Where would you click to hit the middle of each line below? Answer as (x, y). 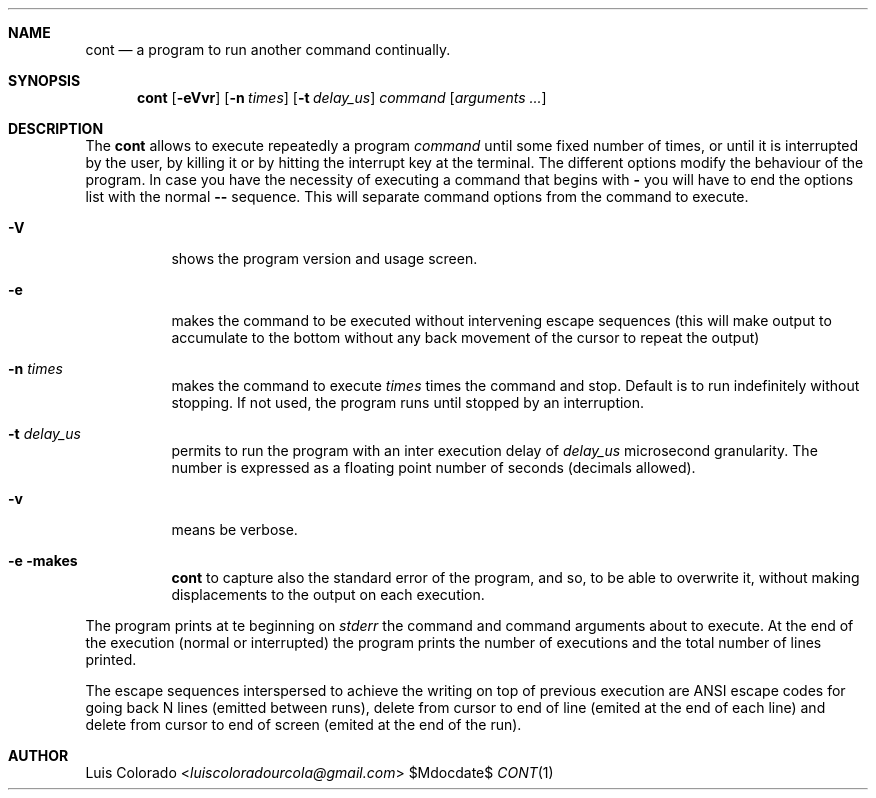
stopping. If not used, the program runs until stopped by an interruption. (408, 402)
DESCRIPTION (56, 128)
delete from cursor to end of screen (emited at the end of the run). (303, 724)
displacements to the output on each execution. (328, 594)
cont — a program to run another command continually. (268, 49)
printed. (111, 659)
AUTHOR (38, 755)
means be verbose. (234, 529)
